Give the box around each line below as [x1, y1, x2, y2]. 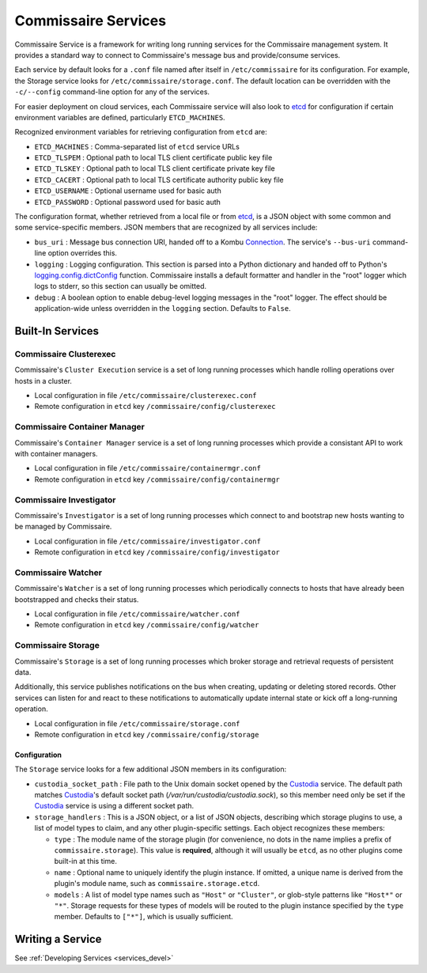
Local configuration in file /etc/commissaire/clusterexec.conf [34, 391, 257, 400]
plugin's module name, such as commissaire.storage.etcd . [54, 879, 260, 888]
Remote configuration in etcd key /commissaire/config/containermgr [34, 475, 281, 484]
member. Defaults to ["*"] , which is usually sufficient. [54, 912, 233, 922]
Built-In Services [14, 324, 99, 338]
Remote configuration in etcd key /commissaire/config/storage [34, 729, 259, 739]
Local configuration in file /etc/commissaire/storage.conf [34, 718, 240, 728]
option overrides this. [47, 248, 118, 258]
